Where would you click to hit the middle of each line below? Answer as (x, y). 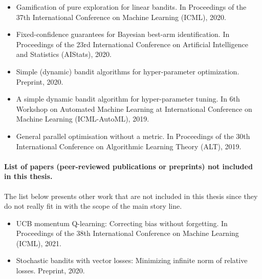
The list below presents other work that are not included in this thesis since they (131, 196)
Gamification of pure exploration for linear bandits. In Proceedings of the (131, 7)
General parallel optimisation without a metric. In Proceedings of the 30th (133, 136)
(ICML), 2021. (39, 243)
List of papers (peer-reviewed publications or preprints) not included (128, 166)
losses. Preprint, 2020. (50, 271)
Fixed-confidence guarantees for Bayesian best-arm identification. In (123, 34)
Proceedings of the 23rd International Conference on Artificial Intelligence (132, 44)
